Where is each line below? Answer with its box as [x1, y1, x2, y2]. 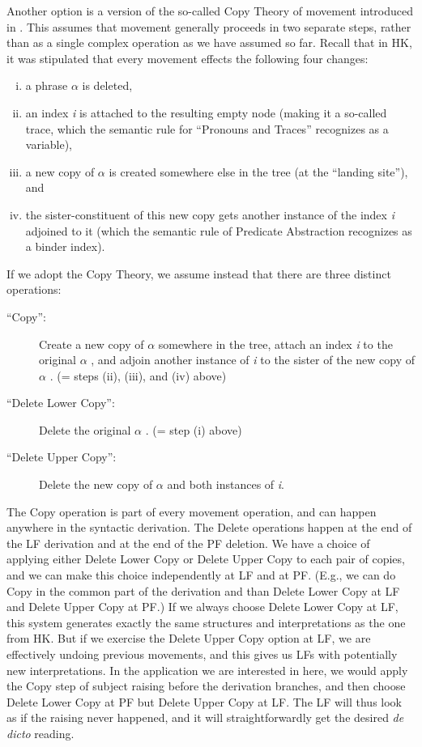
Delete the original [39, 421, 131, 438]
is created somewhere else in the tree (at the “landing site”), [109, 163, 408, 180]
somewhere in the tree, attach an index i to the [158, 335, 393, 352]
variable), [25, 136, 73, 153]
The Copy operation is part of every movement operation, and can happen [6, 503, 377, 520]
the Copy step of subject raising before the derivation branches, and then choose [6, 677, 406, 694]
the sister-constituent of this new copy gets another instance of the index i [25, 206, 394, 223]
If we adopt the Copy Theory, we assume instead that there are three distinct [6, 265, 391, 282]
